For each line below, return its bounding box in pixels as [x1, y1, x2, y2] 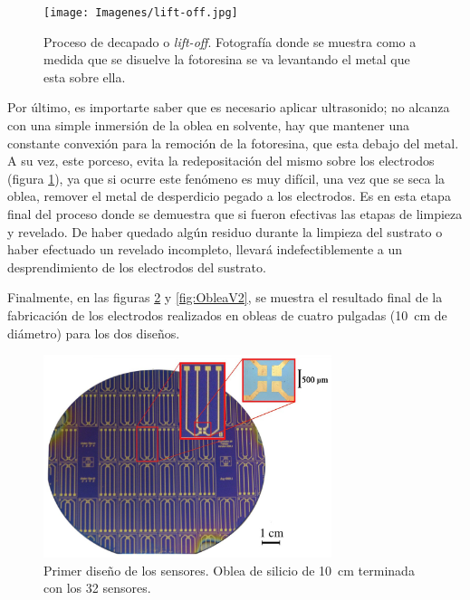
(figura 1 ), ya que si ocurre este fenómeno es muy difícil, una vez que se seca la [7, 168, 446, 187]
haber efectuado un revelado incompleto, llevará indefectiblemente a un [7, 240, 403, 259]
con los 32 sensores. [43, 578, 151, 597]
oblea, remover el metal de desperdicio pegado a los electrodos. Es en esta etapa [7, 186, 451, 205]
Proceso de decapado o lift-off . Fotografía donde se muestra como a [43, 32, 417, 51]
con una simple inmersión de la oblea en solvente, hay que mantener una [7, 116, 410, 135]
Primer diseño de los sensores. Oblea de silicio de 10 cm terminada [43, 560, 415, 579]
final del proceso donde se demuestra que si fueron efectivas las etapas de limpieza [7, 205, 463, 223]
